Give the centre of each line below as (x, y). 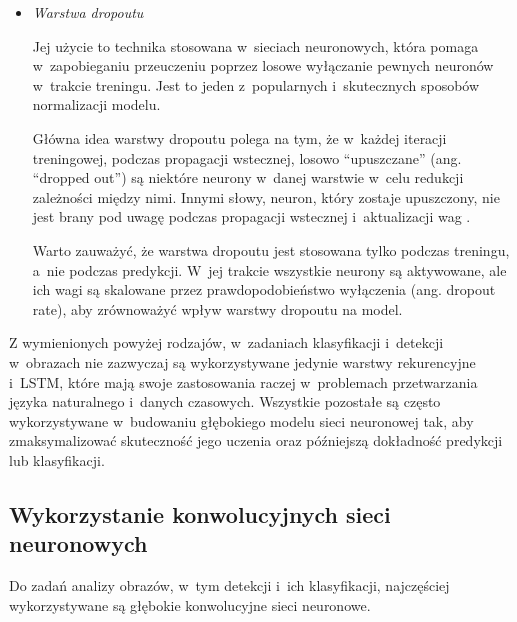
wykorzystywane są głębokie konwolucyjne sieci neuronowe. (190, 604)
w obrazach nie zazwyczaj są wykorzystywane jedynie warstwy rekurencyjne (242, 361)
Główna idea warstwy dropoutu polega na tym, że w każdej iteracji (239, 137)
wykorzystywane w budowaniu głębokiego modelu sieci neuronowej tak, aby (241, 420)
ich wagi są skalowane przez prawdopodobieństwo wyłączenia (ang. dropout (264, 289)
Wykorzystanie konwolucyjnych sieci (200, 513)
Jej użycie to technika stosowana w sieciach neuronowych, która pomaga (255, 45)
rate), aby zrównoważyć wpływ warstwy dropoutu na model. (217, 308)
